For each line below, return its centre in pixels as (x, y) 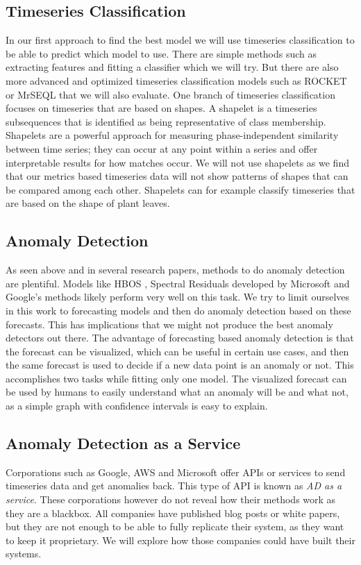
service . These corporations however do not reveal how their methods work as (171, 499)
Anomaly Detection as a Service (123, 443)
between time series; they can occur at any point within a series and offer (162, 148)
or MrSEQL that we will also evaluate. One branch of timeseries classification (170, 94)
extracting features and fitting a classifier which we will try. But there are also (172, 67)
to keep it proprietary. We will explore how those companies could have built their (180, 540)
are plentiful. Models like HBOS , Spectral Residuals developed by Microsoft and (178, 283)
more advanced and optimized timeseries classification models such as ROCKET (176, 80)
